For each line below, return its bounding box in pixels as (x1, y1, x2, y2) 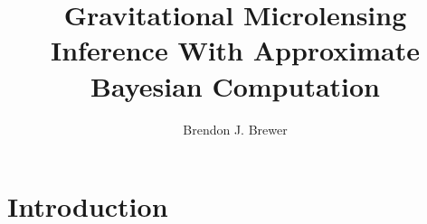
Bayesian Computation (90, 67, 380, 104)
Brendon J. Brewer (183, 119, 288, 138)
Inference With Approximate (50, 32, 421, 69)
